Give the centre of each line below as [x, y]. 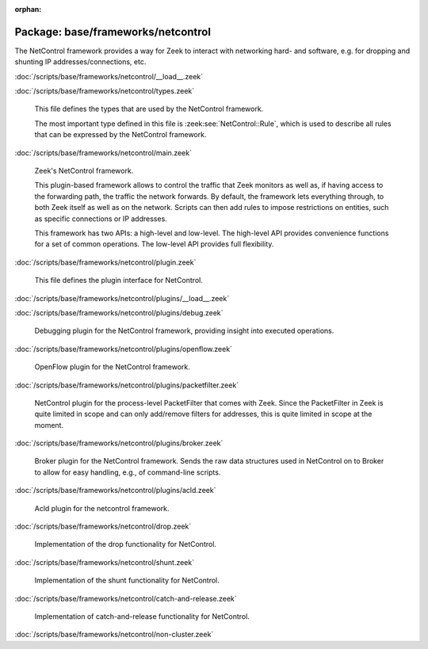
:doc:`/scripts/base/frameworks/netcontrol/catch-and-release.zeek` [126, 598]
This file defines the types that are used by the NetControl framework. [149, 109]
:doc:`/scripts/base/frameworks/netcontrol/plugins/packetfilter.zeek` [127, 385]
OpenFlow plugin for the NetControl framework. [112, 367]
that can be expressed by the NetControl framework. [120, 135]
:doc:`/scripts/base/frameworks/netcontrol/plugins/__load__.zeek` [122, 298]
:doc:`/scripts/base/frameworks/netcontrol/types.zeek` [105, 91]
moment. [49, 425]
